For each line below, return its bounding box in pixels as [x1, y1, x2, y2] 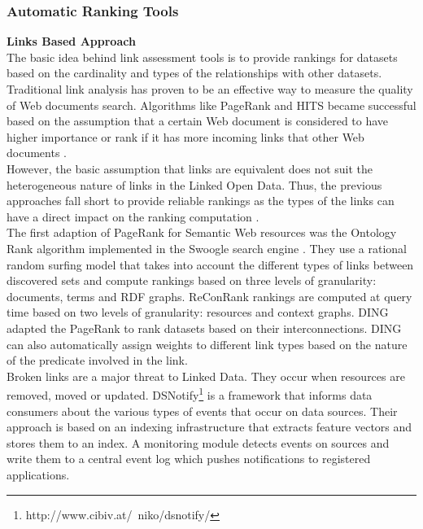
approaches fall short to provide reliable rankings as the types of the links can [7, 192, 395, 209]
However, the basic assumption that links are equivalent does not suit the [7, 160, 373, 177]
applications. [7, 466, 70, 483]
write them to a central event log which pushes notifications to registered [7, 450, 371, 467]
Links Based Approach [7, 33, 136, 50]
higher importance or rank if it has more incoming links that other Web [7, 128, 364, 145]
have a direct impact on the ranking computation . [7, 208, 259, 225]
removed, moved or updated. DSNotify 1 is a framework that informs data [7, 384, 373, 403]
